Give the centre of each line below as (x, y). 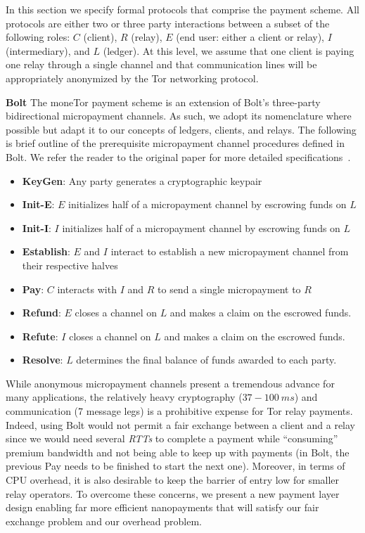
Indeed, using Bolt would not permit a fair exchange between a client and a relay (180, 424)
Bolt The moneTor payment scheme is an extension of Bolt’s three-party (163, 102)
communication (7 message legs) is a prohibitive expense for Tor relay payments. (179, 411)
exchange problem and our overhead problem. (104, 521)
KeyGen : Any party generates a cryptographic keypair (142, 180)
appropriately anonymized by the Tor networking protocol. (132, 78)
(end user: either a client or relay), (250, 37)
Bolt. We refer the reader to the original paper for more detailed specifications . (178, 156)
